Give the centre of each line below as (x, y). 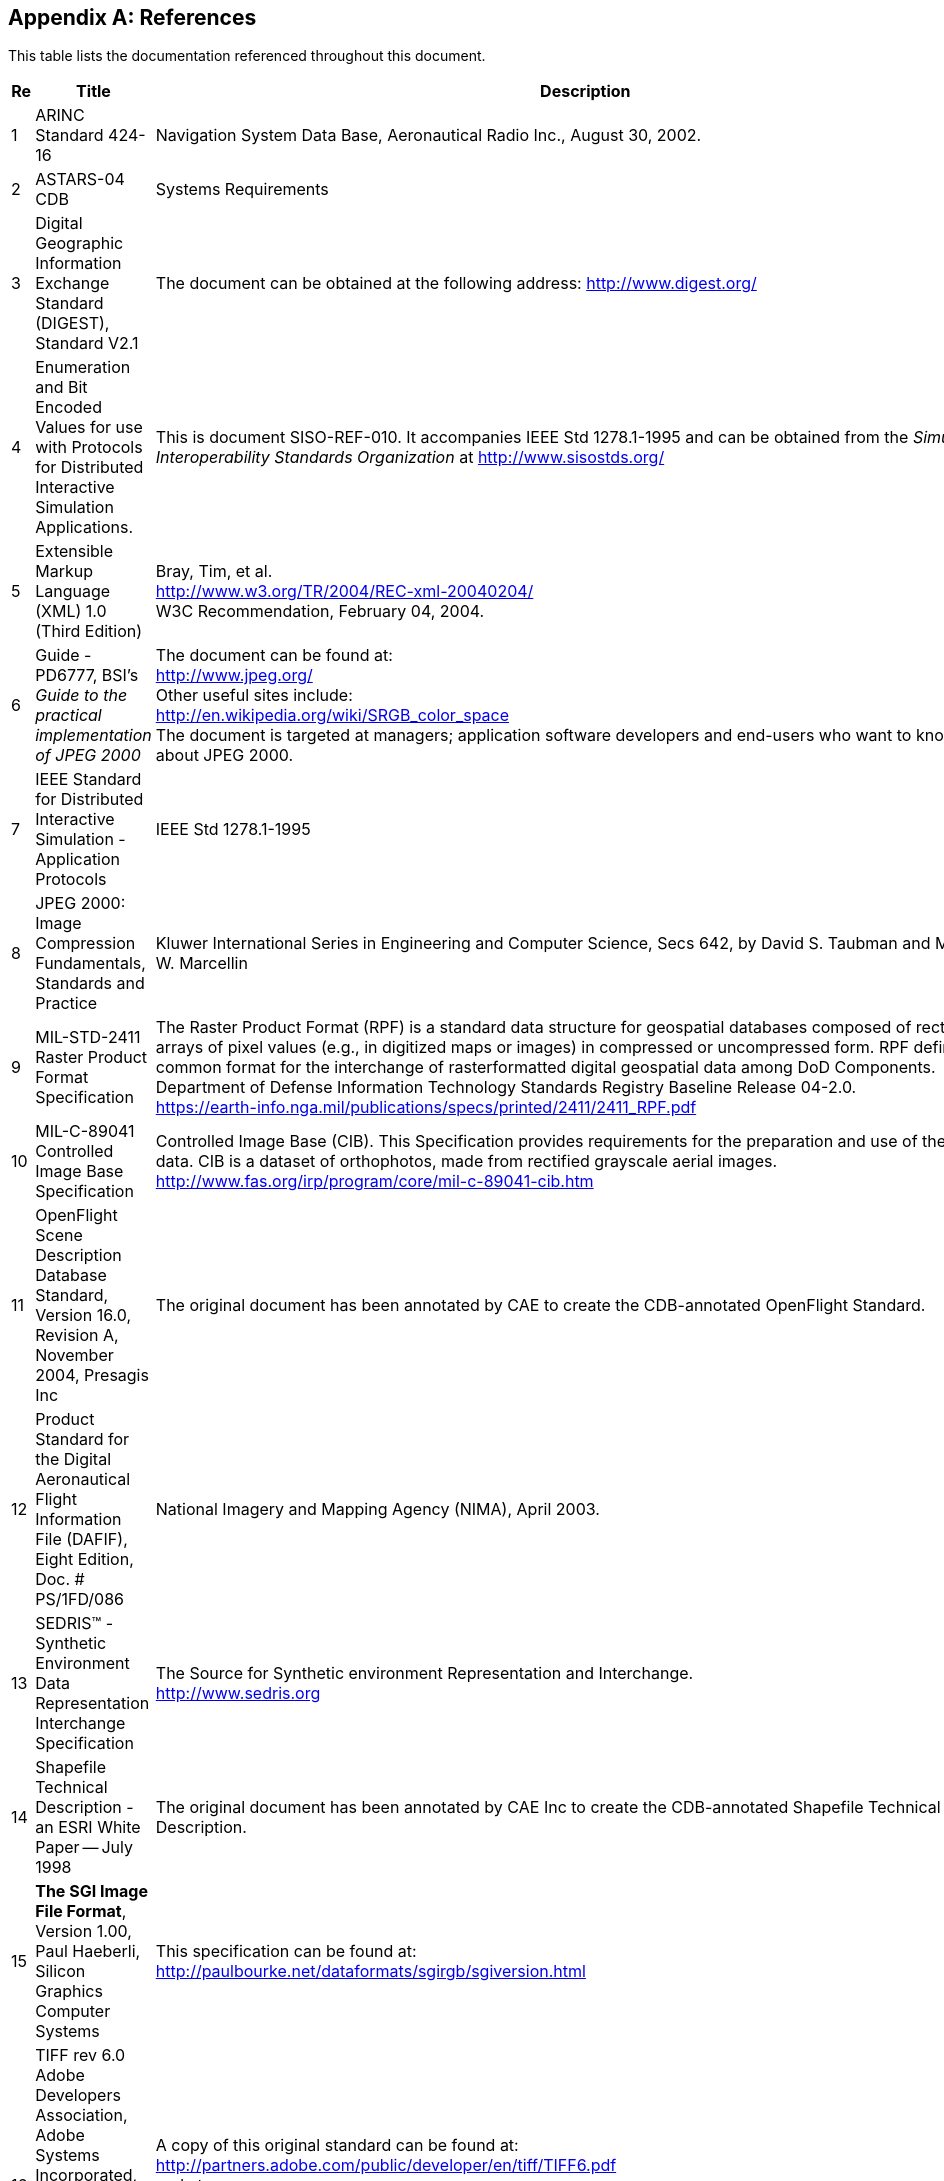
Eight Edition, (84, 1559)
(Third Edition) (89, 631)
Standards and (90, 983)
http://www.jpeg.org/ (234, 675)
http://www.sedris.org (238, 1693)
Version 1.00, (83, 1931)
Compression (85, 943)
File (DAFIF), (81, 1539)
